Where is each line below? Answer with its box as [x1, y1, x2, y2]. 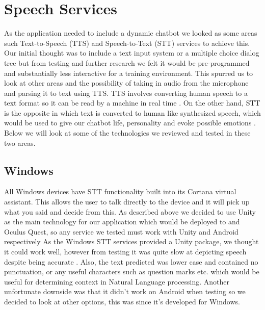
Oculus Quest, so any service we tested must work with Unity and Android [4, 226, 238, 237]
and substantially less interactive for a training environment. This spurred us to [4, 67, 253, 78]
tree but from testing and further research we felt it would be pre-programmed [4, 57, 250, 68]
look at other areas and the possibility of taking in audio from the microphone [4, 77, 249, 88]
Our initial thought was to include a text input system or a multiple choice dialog [4, 47, 259, 58]
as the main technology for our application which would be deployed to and [4, 216, 240, 227]
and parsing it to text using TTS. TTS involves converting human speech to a [4, 87, 248, 98]
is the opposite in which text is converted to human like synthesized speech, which [4, 107, 261, 118]
